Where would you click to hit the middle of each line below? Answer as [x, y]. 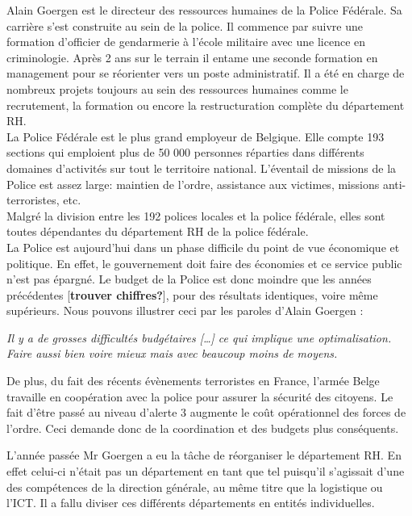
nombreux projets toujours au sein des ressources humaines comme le [177, 88]
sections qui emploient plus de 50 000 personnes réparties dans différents [185, 152]
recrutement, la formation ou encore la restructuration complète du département [206, 105]
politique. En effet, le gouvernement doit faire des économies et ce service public [204, 263]
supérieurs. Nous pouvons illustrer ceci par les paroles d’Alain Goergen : [185, 310]
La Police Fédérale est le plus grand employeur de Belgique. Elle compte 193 [196, 136]
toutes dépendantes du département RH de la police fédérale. [158, 231]
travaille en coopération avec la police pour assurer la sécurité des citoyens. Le [200, 396]
